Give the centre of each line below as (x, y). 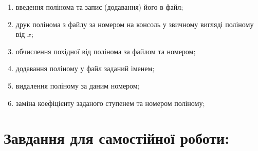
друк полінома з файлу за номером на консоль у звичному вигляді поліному (135, 24)
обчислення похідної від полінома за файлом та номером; (106, 51)
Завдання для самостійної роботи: (117, 138)
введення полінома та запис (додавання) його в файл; (99, 7)
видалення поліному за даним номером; (78, 85)
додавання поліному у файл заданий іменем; (85, 68)
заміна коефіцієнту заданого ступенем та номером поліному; (110, 103)
